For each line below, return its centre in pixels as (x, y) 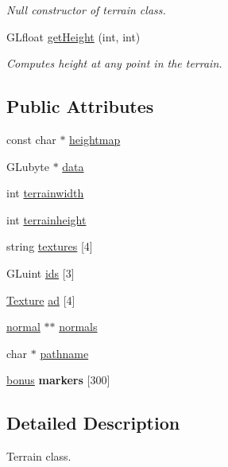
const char (31, 139)
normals (78, 327)
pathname (64, 353)
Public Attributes (80, 106)
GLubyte (28, 166)
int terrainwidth (45, 193)
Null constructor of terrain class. (86, 10)
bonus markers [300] (58, 380)
